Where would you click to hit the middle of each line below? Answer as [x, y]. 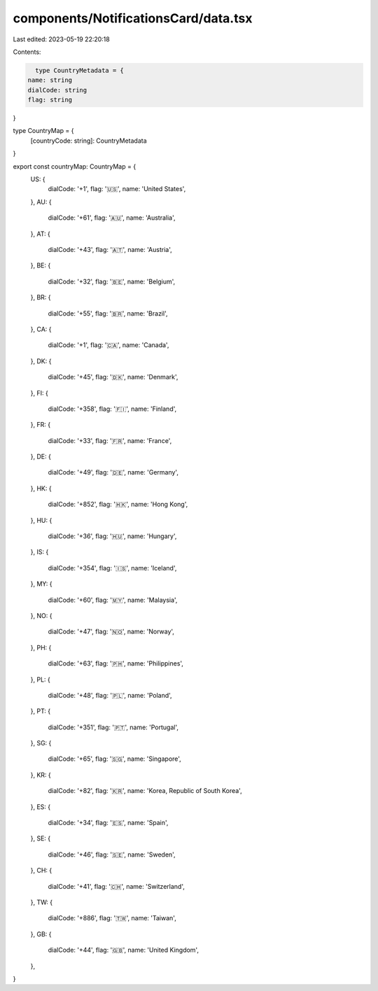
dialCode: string [57, 90]
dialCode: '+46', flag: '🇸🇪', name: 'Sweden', [112, 855]
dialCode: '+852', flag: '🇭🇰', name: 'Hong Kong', [118, 505]
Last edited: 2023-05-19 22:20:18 [61, 39]
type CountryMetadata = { [79, 70]
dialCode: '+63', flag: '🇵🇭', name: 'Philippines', [115, 663]
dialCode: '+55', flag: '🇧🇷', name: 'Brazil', [108, 313]
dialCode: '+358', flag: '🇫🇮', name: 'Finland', [112, 409]
